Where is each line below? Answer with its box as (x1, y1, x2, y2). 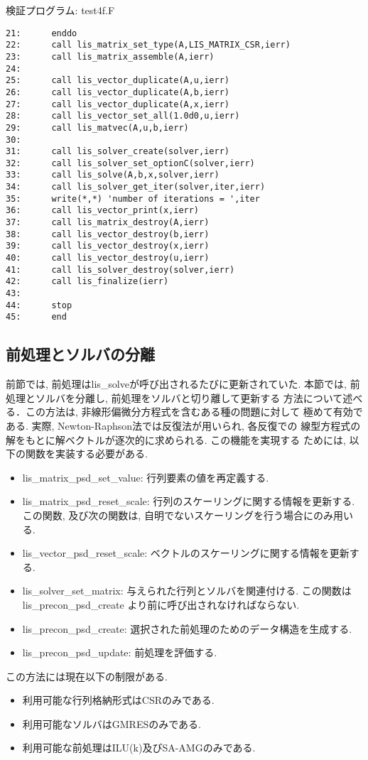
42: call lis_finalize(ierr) (6, 276, 169, 287)
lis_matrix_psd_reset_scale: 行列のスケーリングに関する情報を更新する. (22, 494, 355, 509)
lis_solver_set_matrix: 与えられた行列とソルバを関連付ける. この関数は (22, 583, 352, 598)
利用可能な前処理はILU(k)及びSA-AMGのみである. (22, 740, 256, 755)
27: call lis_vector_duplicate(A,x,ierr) (6, 99, 229, 109)
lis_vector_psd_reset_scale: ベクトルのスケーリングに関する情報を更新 (22, 545, 350, 560)
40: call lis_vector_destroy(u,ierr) (6, 253, 210, 264)
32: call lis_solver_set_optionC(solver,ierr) (6, 158, 255, 168)
